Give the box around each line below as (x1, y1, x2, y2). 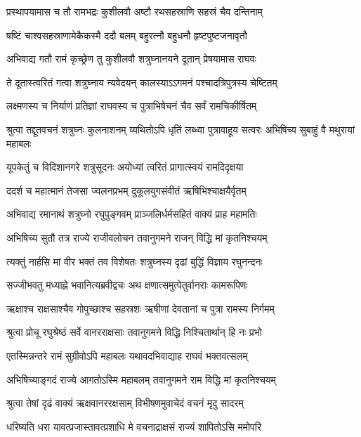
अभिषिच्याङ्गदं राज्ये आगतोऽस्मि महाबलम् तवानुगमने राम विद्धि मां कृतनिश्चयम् (6, 372, 276, 386)
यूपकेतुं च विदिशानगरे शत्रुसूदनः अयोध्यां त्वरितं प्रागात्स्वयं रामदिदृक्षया (6, 159, 244, 174)
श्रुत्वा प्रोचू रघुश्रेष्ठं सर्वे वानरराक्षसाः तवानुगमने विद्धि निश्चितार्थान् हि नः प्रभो (6, 325, 262, 339)
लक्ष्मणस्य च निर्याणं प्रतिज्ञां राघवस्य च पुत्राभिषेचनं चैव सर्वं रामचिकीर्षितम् (6, 98, 257, 113)
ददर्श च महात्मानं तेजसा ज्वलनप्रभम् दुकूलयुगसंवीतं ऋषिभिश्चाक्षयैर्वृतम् (6, 183, 247, 197)
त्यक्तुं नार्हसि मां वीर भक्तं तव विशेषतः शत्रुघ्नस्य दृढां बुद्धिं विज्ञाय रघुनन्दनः (6, 254, 263, 268)
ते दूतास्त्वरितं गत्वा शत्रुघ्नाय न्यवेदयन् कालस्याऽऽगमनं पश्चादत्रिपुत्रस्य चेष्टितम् (6, 74, 277, 89)
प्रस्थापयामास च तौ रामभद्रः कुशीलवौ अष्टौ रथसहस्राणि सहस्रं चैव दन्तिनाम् (6, 4, 263, 18)
